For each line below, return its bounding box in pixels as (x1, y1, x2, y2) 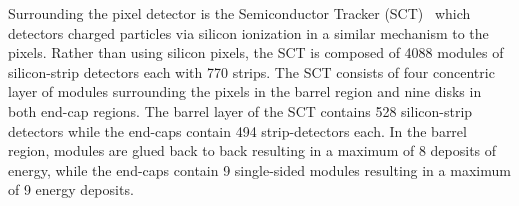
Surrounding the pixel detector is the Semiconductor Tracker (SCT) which (8, 3, 471, 23)
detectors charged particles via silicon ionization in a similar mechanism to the (8, 22, 489, 43)
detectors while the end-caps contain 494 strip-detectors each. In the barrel (8, 120, 467, 141)
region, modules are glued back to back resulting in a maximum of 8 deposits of (8, 140, 497, 161)
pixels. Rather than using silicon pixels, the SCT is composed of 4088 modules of (8, 42, 504, 63)
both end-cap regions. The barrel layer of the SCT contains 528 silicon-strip (8, 100, 473, 121)
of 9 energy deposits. (8, 179, 134, 200)
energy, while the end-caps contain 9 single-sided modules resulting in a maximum (8, 159, 511, 180)
